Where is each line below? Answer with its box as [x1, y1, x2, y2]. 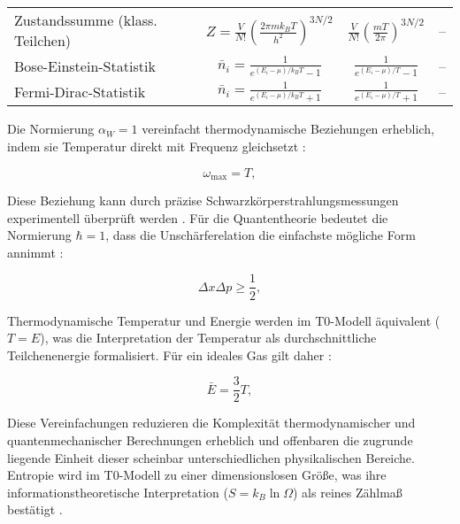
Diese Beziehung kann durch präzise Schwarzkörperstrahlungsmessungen [7, 191, 399, 210]
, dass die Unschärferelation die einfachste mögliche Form [105, 226, 416, 244]
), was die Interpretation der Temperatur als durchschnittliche [40, 328, 377, 347]
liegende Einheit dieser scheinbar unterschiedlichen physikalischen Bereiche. [7, 448, 415, 466]
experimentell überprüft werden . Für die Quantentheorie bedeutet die [7, 208, 388, 227]
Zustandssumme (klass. [14, 10, 157, 30]
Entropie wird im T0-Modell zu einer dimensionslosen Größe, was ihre [7, 466, 387, 484]
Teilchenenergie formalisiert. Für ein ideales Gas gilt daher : [7, 345, 332, 364]
